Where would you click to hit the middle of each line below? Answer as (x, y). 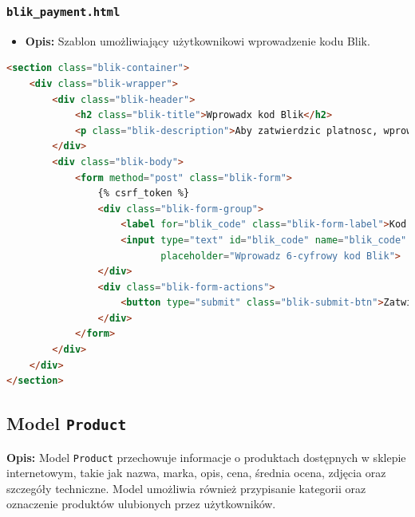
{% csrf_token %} (144, 193)
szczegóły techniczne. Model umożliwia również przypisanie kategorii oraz (186, 488)
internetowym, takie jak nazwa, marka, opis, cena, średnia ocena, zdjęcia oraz (196, 473)
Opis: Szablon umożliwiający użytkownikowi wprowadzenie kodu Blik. (198, 40)
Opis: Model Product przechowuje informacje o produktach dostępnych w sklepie (206, 457)
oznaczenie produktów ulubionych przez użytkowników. (141, 504)
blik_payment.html (63, 12)
